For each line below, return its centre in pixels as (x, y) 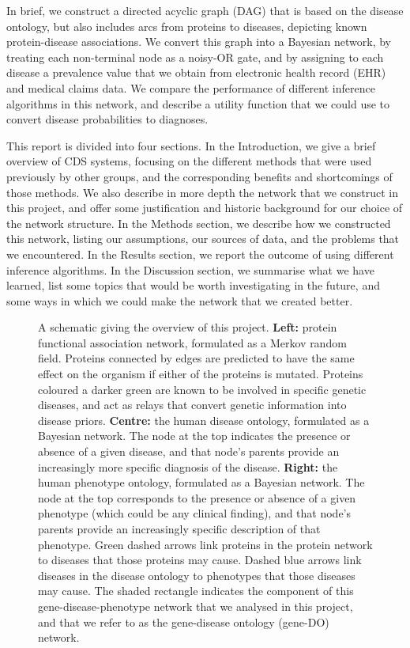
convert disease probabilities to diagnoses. (107, 119)
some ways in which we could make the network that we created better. (180, 300)
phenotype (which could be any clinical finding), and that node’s (195, 513)
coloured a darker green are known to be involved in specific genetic (202, 389)
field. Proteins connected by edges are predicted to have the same (196, 358)
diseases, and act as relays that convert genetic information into (192, 405)
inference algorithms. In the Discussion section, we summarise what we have (190, 269)
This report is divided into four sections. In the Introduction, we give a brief (191, 145)
